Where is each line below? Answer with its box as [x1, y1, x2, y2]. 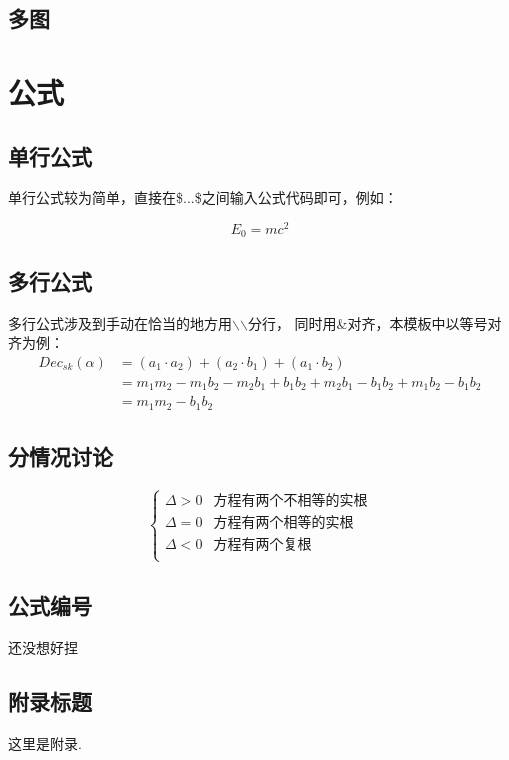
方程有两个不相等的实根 [213, 494, 368, 509]
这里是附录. [8, 732, 82, 753]
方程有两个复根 [213, 538, 312, 553]
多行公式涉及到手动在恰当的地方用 [8, 312, 232, 333]
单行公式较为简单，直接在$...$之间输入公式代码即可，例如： [8, 187, 398, 208]
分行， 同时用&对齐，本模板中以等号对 [247, 312, 502, 333]
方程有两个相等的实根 [213, 516, 354, 531]
